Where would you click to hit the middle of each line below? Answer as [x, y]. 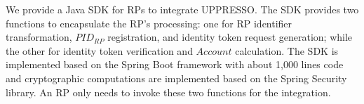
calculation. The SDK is [287, 50]
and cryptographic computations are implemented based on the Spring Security [176, 78]
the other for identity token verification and [99, 50]
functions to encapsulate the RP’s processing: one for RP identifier [149, 23]
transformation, [39, 37]
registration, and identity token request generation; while [230, 37]
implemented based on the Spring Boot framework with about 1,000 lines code [175, 64]
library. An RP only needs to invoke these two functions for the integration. [168, 92]
